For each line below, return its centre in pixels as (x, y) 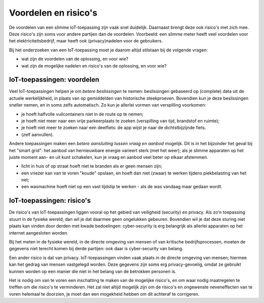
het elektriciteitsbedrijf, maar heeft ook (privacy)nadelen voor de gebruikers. (86, 41)
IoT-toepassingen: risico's (50, 201)
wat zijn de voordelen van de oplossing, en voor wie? (75, 59)
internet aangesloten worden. (39, 233)
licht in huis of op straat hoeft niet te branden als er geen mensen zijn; (92, 166)
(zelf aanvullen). (37, 134)
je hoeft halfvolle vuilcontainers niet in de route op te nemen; (82, 114)
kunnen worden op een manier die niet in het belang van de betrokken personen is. (93, 271)
